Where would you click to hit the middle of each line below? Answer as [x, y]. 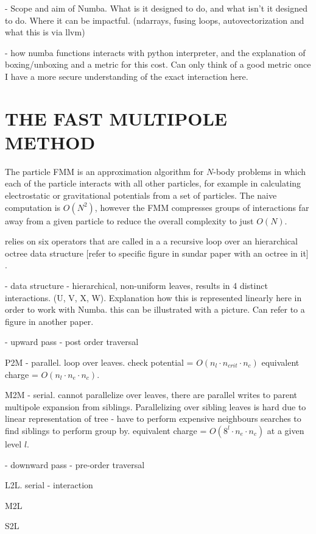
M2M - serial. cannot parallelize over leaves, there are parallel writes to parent [151, 395]
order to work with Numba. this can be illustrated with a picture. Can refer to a [155, 309]
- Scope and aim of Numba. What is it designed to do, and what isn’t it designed [156, 8]
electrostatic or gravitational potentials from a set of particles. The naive [141, 195]
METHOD [50, 142]
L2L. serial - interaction [49, 485]
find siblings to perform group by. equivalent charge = [106, 430]
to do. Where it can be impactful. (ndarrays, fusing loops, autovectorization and [155, 20]
